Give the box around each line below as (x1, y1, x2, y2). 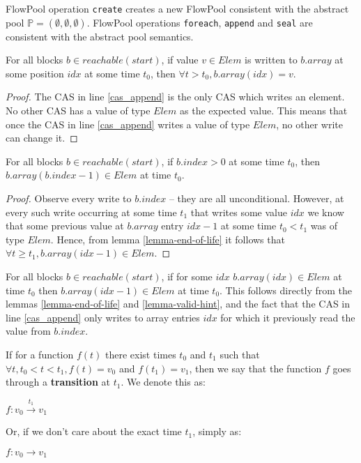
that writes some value (190, 204, 287, 219)
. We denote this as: (121, 374, 206, 389)
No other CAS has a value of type (6, 103, 151, 118)
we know (307, 204, 344, 219)
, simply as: (192, 424, 242, 439)
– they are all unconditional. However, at (169, 191, 344, 205)
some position (6, 66, 64, 80)
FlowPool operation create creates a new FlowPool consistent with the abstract (6, 1, 349, 15)
